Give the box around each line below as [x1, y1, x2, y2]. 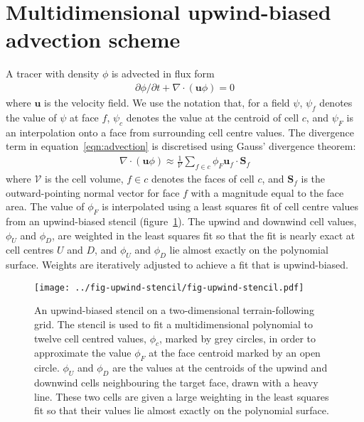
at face [70, 109, 99, 124]
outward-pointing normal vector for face [6, 185, 180, 200]
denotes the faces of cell [151, 171, 255, 186]
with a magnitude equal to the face [191, 185, 344, 200]
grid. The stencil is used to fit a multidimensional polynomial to [34, 317, 313, 332]
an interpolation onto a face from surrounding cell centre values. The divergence [6, 124, 354, 139]
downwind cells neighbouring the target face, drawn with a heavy [34, 375, 318, 390]
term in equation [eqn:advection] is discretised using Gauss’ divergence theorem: [6, 139, 356, 153]
